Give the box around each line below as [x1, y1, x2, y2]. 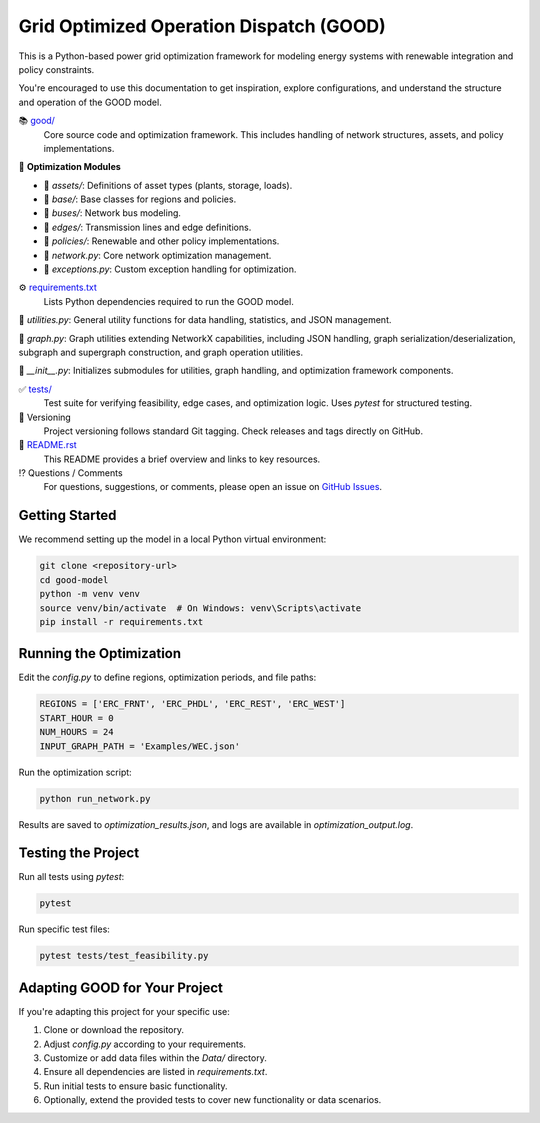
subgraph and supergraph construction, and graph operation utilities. [18, 346, 304, 358]
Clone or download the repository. [43, 1024, 185, 1036]
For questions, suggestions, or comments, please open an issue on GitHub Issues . [43, 481, 383, 493]
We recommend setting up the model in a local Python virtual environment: [18, 533, 327, 545]
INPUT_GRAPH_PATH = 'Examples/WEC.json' [39, 740, 240, 752]
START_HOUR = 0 [39, 712, 114, 724]
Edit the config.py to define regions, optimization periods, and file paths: [18, 671, 317, 684]
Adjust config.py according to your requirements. [43, 1038, 247, 1050]
